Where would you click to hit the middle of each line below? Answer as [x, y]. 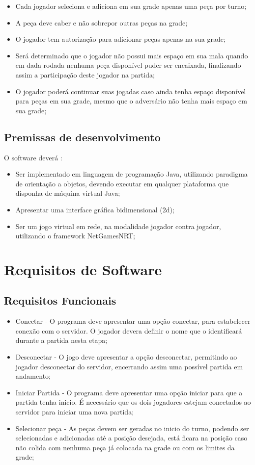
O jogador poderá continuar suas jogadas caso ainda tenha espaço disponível [131, 91]
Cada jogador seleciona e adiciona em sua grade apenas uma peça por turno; [131, 6]
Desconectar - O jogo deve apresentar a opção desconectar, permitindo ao [126, 357]
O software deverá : [33, 157]
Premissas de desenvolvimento [82, 137]
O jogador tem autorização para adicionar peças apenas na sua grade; [120, 39]
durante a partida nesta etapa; [61, 340]
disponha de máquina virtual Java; [68, 193]
